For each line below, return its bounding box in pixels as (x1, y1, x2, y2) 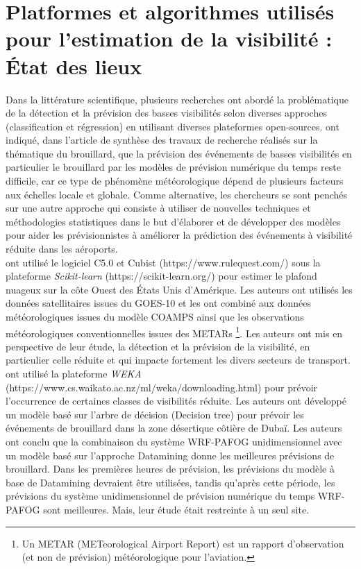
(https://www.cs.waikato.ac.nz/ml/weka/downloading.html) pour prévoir (6, 380, 318, 394)
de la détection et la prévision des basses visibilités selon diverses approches (6, 105, 327, 120)
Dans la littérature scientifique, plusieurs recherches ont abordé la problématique (6, 92, 349, 106)
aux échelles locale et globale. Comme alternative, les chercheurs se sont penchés (6, 187, 348, 201)
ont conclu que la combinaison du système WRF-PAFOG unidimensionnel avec (6, 434, 342, 448)
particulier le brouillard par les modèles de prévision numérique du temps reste (6, 160, 341, 174)
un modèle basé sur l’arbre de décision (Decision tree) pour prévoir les (6, 407, 304, 421)
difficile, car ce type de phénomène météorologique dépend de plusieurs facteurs (6, 173, 344, 188)
